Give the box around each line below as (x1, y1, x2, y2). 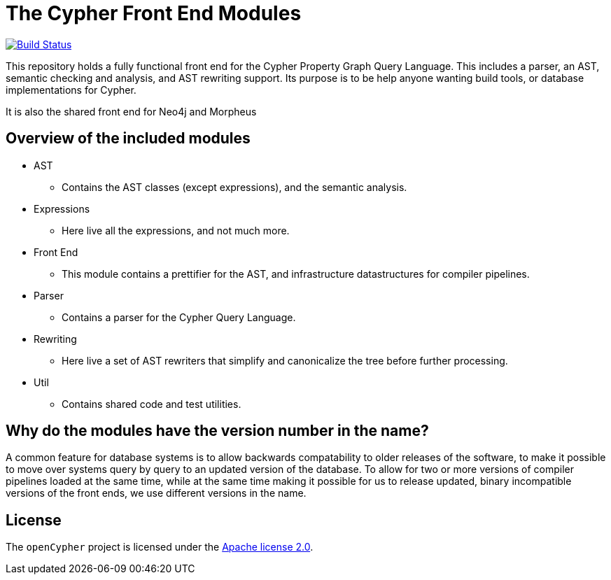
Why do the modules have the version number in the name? (6, 422, 429, 440)
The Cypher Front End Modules (6, 1, 302, 25)
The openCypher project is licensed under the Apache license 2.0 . (6, 541, 314, 553)
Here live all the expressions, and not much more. (62, 224, 290, 236)
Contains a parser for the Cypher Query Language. (62, 311, 296, 323)
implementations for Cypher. (6, 83, 136, 96)
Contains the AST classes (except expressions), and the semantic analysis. (62, 181, 407, 193)
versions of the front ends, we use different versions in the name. (6, 487, 307, 500)
